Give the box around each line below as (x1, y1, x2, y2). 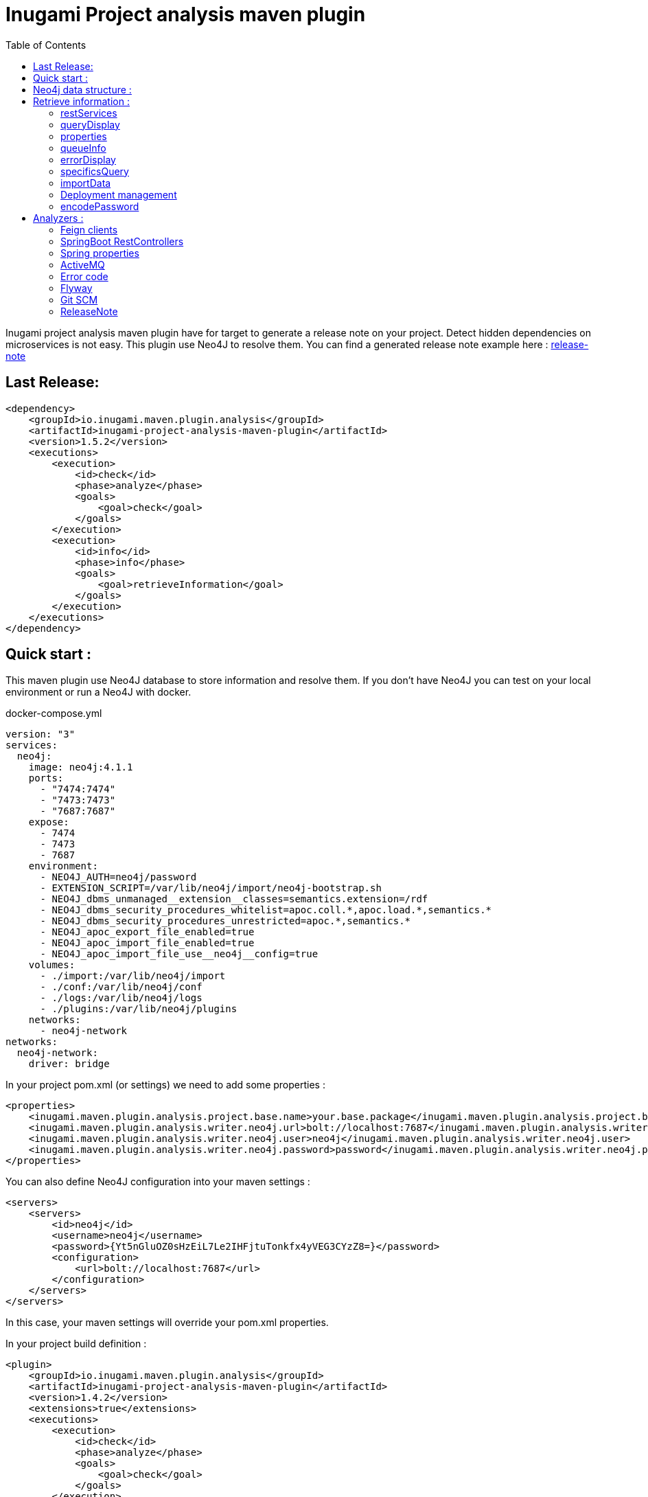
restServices (60, 106, 117, 119)
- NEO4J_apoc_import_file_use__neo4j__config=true (40, 948, 319, 960)
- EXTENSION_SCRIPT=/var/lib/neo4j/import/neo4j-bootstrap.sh (40, 882, 382, 894)
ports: (28, 773, 64, 784)
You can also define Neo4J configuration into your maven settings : (5, 1176, 310, 1188)
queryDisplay (60, 118, 120, 130)
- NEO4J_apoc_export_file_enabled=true (40, 926, 255, 938)
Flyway (60, 282, 93, 294)
